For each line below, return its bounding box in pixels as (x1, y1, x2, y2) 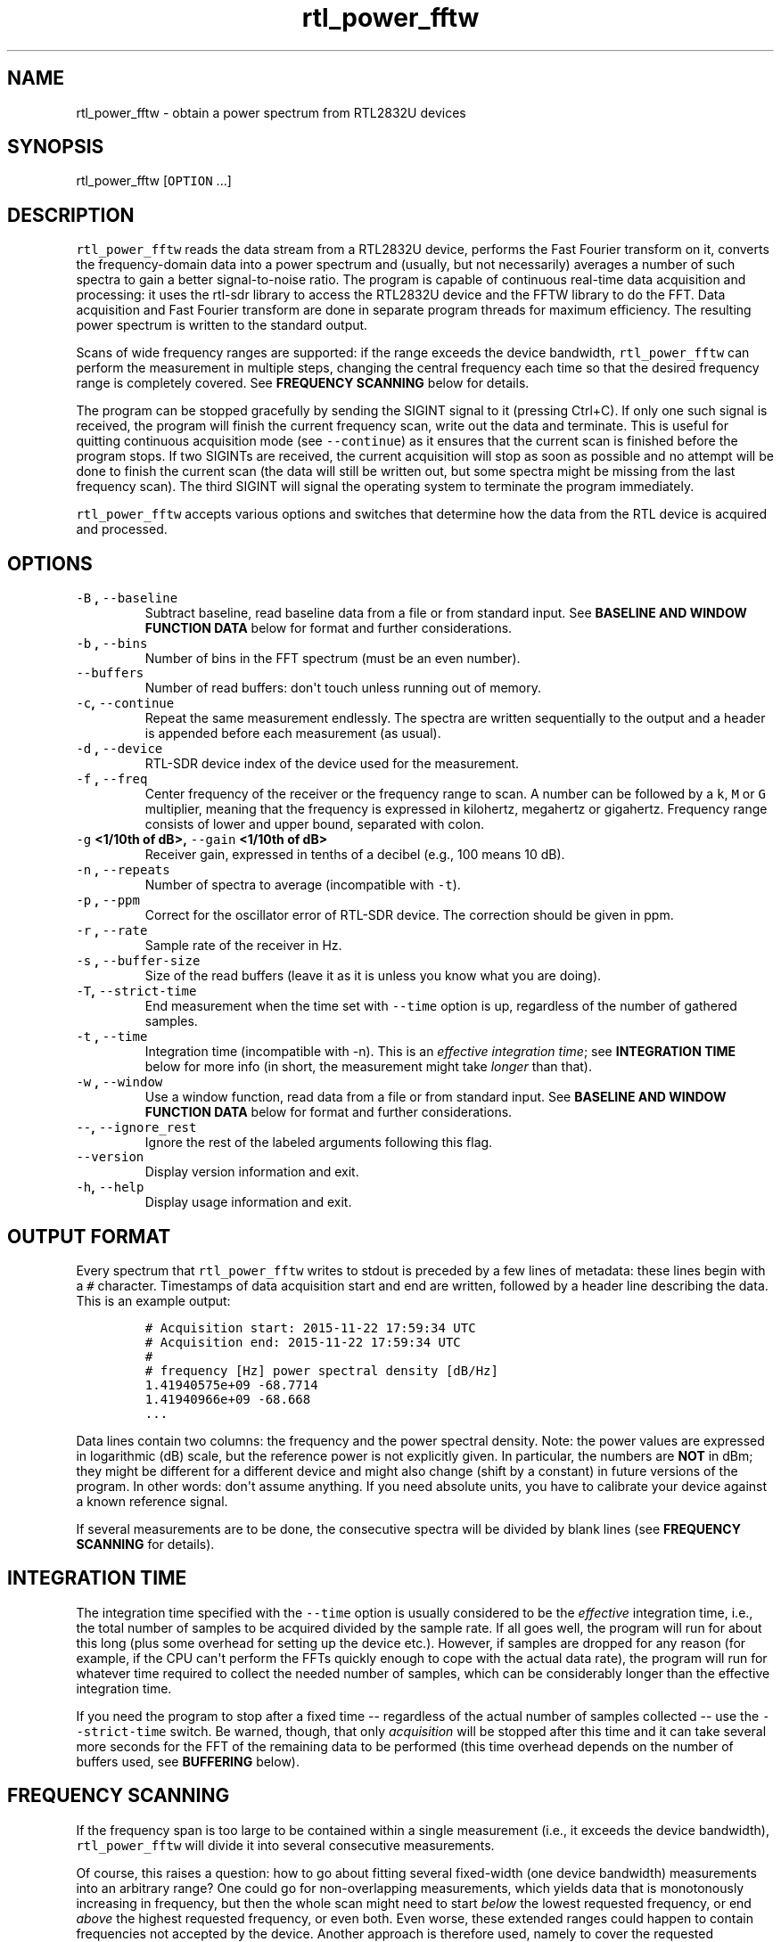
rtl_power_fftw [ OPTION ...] (76, 173, 232, 189)
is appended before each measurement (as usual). (144, 725, 441, 742)
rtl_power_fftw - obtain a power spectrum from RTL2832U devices (76, 104, 466, 120)
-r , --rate (76, 922, 148, 938)
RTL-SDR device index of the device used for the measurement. (144, 756, 520, 772)
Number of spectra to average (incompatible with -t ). (144, 877, 461, 893)
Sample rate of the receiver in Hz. (144, 938, 342, 954)
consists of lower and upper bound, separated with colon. (144, 816, 485, 832)
